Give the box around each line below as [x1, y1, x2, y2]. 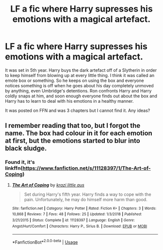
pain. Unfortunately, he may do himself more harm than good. [24, 196, 147, 202]
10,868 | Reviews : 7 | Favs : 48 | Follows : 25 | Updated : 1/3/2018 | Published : [12, 212, 142, 217]
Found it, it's [5, 159, 35, 166]
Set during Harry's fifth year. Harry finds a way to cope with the [24, 191, 151, 197]
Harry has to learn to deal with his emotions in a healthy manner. [5, 98, 134, 104]
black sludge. [5, 144, 47, 153]
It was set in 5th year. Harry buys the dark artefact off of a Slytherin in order [5, 67, 157, 73]
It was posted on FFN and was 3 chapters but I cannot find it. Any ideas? [5, 108, 150, 113]
